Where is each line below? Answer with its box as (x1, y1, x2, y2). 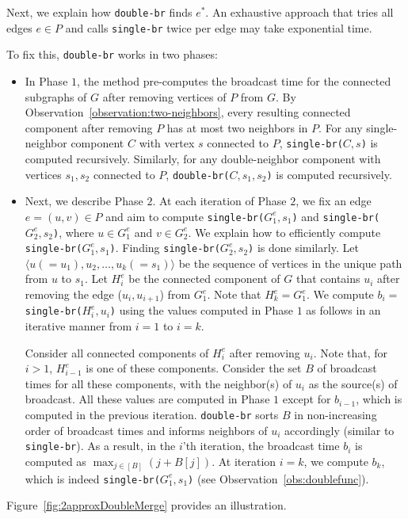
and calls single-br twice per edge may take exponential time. (65, 19, 372, 36)
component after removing (25, 119, 153, 135)
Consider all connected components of (25, 344, 209, 361)
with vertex (139, 135, 195, 151)
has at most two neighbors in (166, 119, 308, 135)
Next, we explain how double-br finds (6, 4, 193, 20)
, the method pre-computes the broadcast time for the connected (77, 72, 391, 89)
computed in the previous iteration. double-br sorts (25, 406, 279, 423)
